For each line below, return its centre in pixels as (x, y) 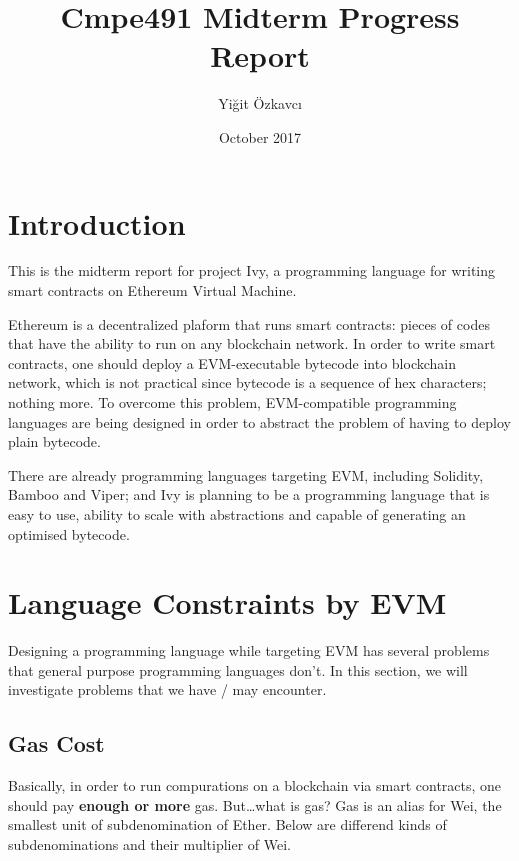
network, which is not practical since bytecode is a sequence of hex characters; (247, 382)
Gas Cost (56, 743)
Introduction (97, 222)
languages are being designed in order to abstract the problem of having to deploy (259, 421)
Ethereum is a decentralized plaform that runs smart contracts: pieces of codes (249, 323)
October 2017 (260, 136)
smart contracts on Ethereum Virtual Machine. (152, 290)
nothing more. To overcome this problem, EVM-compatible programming (232, 402)
